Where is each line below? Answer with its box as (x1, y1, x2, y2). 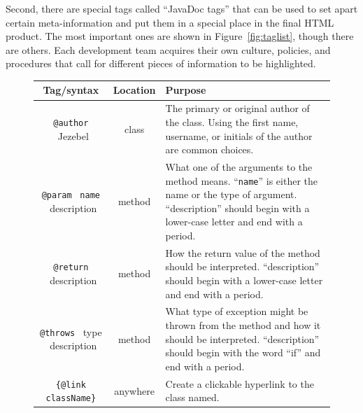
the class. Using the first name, (165, 114, 299, 129)
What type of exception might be (165, 304, 308, 318)
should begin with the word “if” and (165, 345, 321, 360)
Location (113, 83, 156, 97)
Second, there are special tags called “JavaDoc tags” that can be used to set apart (6, 1, 358, 15)
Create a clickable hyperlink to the (165, 376, 314, 391)
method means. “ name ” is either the (165, 173, 318, 188)
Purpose (165, 83, 206, 97)
